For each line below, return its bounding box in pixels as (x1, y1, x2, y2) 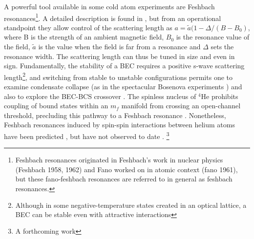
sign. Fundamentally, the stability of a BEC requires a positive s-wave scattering (4, 60, 245, 71)
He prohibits (201, 91, 238, 101)
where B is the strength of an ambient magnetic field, (4, 32, 164, 42)
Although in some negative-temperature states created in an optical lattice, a (15, 199, 247, 210)
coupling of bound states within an (4, 100, 108, 111)
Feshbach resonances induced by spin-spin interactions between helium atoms (4, 119, 235, 130)
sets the (211, 41, 234, 52)
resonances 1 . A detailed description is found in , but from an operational (4, 11, 221, 23)
